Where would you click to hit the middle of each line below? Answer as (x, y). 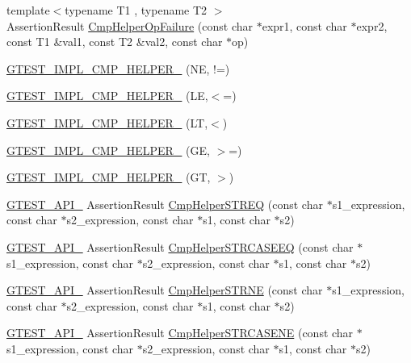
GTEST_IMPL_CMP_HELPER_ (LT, (107, 122)
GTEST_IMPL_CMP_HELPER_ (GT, (109, 177)
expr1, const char (304, 25)
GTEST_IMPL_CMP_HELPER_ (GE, (108, 150)
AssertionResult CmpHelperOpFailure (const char (130, 25)
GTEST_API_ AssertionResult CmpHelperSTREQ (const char (165, 204)
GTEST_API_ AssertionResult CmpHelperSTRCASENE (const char (180, 333)
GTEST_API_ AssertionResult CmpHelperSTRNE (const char (165, 290)
